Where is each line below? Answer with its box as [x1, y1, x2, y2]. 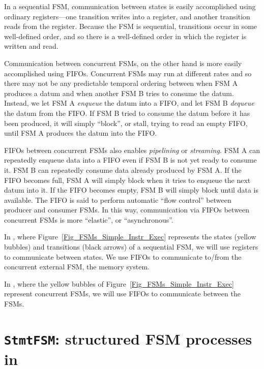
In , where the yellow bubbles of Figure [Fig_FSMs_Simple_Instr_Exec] [4, 278, 234, 289]
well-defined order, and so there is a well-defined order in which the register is [4, 30, 247, 41]
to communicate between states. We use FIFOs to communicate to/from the [4, 251, 242, 262]
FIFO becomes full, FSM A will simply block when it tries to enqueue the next [4, 174, 251, 185]
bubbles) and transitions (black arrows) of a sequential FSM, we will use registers [4, 241, 258, 252]
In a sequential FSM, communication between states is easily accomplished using [4, 1, 256, 11]
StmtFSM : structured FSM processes [4, 328, 252, 349]
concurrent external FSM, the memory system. [4, 261, 150, 272]
